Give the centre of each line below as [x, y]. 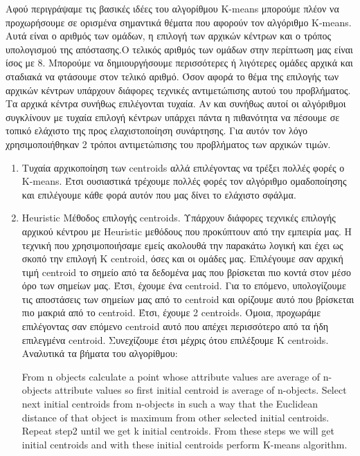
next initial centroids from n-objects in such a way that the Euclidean [170, 404]
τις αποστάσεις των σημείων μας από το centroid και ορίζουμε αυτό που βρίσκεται [188, 299]
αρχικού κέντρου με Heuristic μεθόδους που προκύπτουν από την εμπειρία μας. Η [187, 231]
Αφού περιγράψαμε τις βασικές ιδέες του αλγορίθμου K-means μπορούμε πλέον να [172, 8]
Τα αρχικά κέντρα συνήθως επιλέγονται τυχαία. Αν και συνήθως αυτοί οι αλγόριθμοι [176, 103]
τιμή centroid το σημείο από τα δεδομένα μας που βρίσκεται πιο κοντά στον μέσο [186, 272]
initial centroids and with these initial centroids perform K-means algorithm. [184, 444]
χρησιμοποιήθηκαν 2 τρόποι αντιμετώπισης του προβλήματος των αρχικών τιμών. [168, 144]
